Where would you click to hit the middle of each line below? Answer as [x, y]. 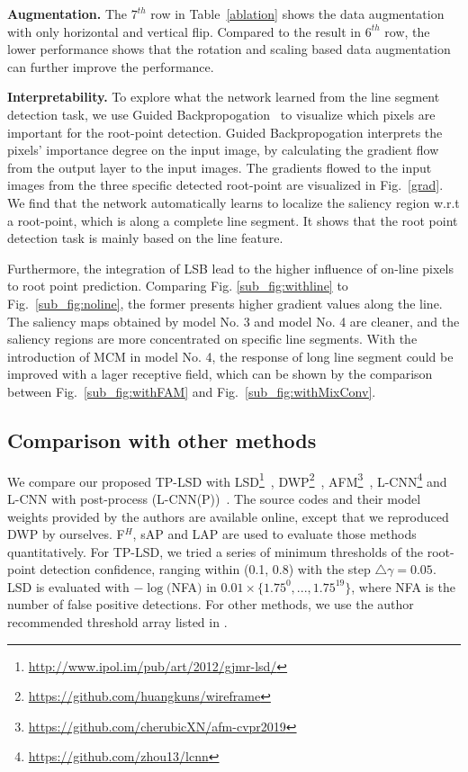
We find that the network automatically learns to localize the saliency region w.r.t [234, 202]
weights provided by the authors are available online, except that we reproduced [228, 516]
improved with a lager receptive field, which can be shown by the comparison [220, 374]
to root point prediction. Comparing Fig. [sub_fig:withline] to [178, 286]
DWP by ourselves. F [66, 534]
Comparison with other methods [162, 440]
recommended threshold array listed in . [117, 622]
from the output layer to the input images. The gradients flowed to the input [220, 167]
